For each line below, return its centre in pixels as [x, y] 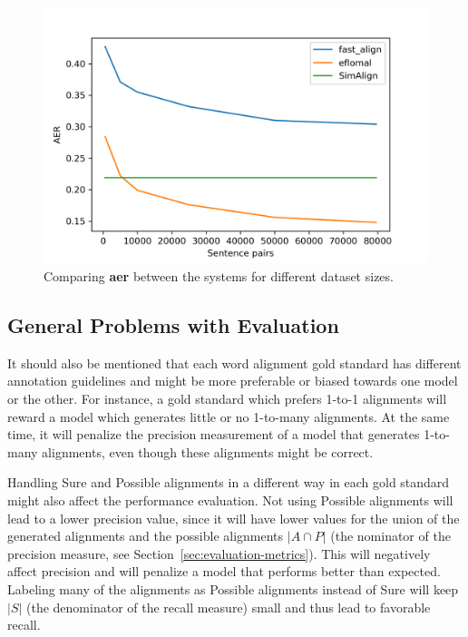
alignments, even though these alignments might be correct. [208, 451]
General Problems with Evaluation [173, 324]
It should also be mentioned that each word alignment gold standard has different [234, 363]
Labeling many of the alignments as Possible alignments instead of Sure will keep [233, 588]
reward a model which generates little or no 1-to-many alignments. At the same [229, 416]
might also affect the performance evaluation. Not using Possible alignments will [230, 500]
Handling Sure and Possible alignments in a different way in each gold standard [229, 482]
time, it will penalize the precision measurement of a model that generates [214, 434]
